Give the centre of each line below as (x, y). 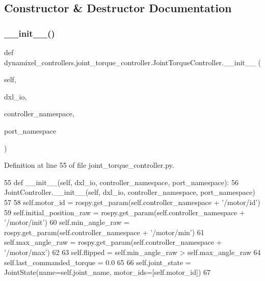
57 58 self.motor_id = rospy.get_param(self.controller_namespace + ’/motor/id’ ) (132, 202)
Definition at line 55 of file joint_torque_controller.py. (89, 165)
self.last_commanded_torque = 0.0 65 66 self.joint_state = (98, 262)
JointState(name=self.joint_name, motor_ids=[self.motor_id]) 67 (107, 272)
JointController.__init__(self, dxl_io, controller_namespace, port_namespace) (130, 192)
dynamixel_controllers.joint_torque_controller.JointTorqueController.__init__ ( (132, 62)
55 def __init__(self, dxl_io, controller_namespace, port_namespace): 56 (122, 182)
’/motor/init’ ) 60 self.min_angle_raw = (67, 222)
